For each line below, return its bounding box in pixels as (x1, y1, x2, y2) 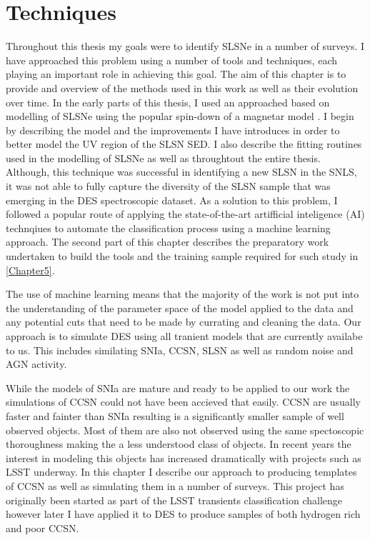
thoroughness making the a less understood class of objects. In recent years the (6, 436, 351, 451)
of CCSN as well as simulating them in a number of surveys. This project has (6, 478, 344, 493)
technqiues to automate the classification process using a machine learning (6, 220, 331, 235)
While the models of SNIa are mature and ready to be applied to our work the (6, 380, 350, 395)
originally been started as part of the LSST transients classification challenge (6, 492, 342, 507)
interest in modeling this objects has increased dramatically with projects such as (6, 450, 361, 465)
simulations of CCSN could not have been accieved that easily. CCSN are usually (6, 394, 361, 409)
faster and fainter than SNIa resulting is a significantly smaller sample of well (6, 408, 344, 423)
